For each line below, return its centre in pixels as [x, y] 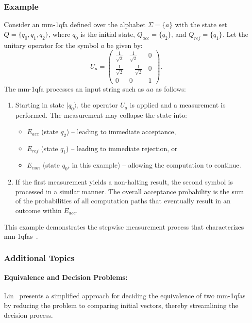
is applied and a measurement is [178, 105]
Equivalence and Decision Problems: [66, 277]
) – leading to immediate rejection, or [122, 148]
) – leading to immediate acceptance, [121, 131]
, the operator [97, 105]
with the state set [201, 24]
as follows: [171, 88]
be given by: [125, 45]
